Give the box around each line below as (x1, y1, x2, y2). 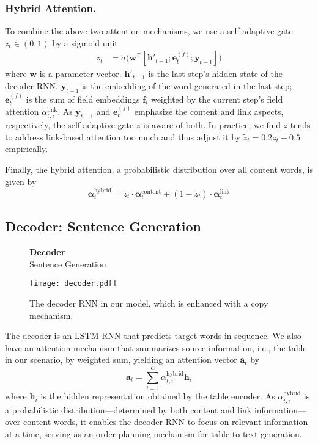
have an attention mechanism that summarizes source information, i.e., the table (5, 341, 307, 354)
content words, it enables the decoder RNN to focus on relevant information (23, 415, 308, 428)
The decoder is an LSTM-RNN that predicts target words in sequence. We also (5, 329, 301, 342)
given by (5, 175, 37, 187)
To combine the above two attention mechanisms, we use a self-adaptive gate (5, 24, 293, 37)
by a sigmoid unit (52, 36, 118, 49)
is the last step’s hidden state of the (148, 67, 283, 80)
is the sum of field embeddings (26, 92, 140, 105)
